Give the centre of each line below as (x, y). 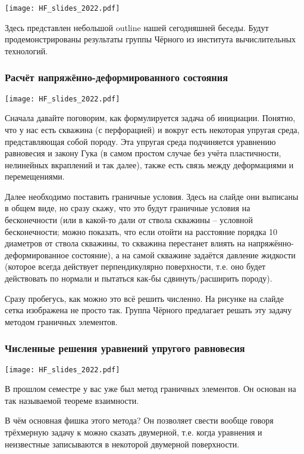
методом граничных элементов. (61, 321)
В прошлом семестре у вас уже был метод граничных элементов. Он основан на (151, 389)
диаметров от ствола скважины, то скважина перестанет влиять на (125, 243)
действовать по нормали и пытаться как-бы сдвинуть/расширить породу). (139, 278)
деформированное (37, 254)
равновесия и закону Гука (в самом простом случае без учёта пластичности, (143, 153)
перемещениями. (35, 176)
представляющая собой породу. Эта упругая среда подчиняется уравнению (140, 141)
